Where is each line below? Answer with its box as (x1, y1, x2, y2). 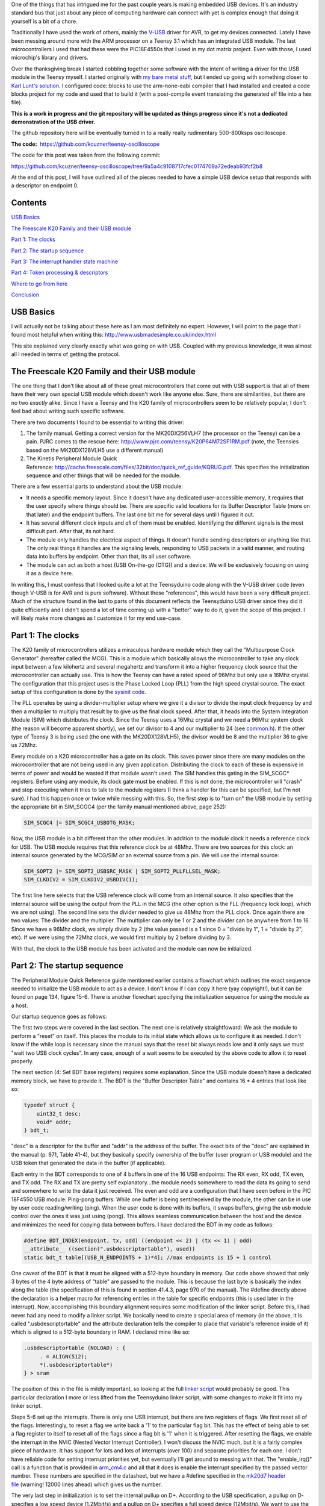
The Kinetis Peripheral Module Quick (26, 455, 117, 462)
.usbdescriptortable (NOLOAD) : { (23, 1345, 126, 1352)
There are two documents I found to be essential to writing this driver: (11, 419, 185, 426)
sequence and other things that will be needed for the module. (26, 472, 181, 479)
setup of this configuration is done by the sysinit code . (11, 689, 147, 696)
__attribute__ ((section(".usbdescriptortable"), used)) (23, 1246, 196, 1252)
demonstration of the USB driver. (11, 118, 96, 126)
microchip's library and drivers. (11, 54, 88, 61)
